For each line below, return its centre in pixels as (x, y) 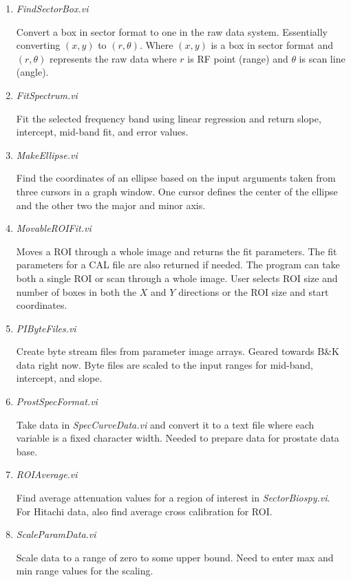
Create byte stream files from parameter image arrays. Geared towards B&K (178, 351)
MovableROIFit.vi (54, 228)
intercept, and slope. (59, 378)
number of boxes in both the (76, 291)
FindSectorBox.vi (52, 8)
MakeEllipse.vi (47, 154)
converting (38, 45)
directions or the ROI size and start (254, 291)
